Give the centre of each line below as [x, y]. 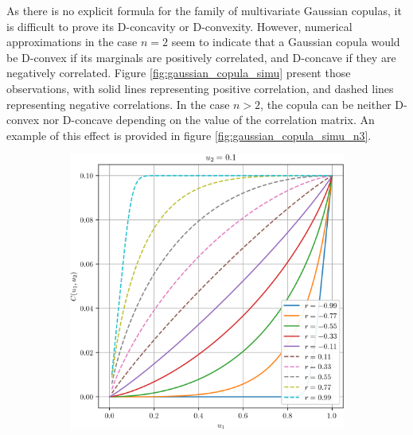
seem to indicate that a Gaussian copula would [286, 42]
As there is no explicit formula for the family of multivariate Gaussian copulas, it [204, 10]
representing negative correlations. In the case [118, 104]
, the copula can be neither [326, 104]
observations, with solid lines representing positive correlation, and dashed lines [200, 88]
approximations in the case [72, 42]
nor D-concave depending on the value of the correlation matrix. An [208, 120]
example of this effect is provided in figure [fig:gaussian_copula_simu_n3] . [189, 135]
